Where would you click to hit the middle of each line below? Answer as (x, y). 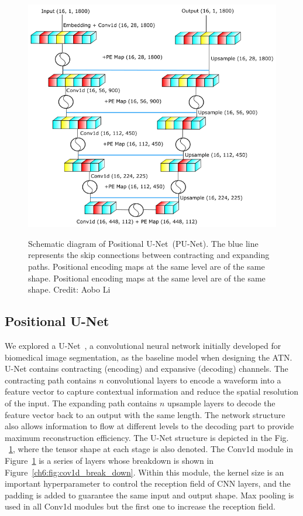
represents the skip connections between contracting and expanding (149, 255)
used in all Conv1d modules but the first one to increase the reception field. (140, 506)
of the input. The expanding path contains (81, 403)
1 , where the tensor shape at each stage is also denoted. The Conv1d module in (151, 449)
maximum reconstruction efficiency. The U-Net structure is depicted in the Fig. (147, 437)
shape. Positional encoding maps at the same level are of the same (147, 278)
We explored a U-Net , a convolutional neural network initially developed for (143, 346)
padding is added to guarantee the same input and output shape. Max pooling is (149, 495)
